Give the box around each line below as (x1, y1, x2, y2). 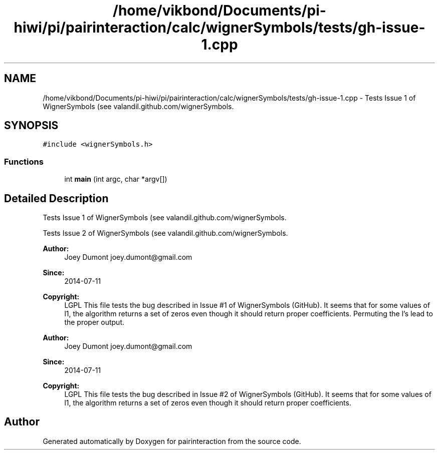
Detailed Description (4, 192, 109, 205)
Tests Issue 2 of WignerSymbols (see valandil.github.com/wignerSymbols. (43, 229, 288, 238)
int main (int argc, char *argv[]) (64, 175, 167, 184)
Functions (4, 156, 44, 167)
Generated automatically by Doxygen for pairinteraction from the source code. (43, 436, 301, 445)
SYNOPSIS (4, 119, 59, 132)
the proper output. (64, 318, 125, 327)
